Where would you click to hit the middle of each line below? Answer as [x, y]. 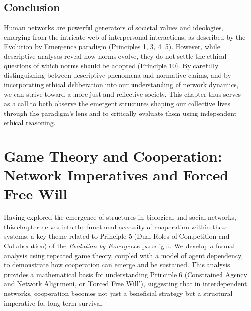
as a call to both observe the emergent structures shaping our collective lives [117, 103]
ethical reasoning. [30, 123]
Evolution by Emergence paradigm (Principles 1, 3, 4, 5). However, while [112, 46]
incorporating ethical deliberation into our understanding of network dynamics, [121, 84]
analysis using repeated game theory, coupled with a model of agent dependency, [124, 255]
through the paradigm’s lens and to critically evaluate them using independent [120, 113]
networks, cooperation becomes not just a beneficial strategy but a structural [118, 293]
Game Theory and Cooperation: [113, 155]
